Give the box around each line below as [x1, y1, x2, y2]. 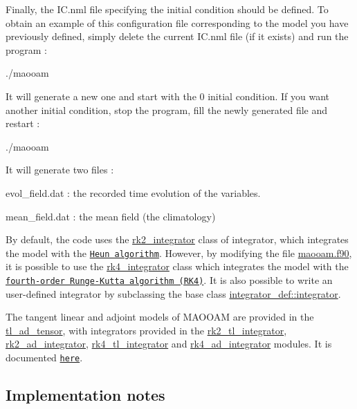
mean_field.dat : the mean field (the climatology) [6, 209, 216, 223]
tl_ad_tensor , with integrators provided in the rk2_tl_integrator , [6, 323, 287, 337]
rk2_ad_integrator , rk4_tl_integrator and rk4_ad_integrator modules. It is [6, 336, 332, 351]
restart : [6, 116, 40, 131]
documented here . [6, 350, 83, 364]
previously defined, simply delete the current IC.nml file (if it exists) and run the [6, 29, 349, 44]
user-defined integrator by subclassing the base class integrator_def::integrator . [6, 286, 341, 301]
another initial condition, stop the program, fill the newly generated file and [6, 102, 328, 117]
